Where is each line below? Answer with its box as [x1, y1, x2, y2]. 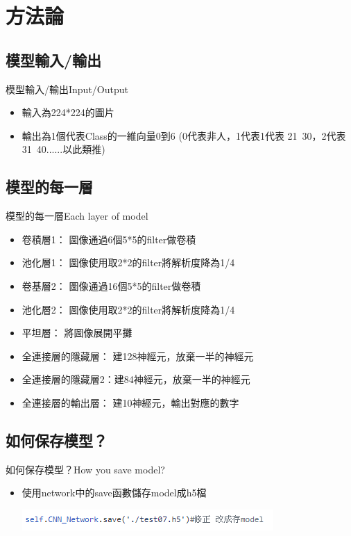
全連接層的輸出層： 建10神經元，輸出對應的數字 [22, 395, 239, 409]
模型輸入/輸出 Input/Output [6, 81, 128, 96]
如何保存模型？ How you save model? [6, 462, 165, 476]
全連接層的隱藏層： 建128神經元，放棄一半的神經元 [22, 348, 254, 363]
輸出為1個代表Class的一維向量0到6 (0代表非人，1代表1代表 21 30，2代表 [22, 128, 346, 143]
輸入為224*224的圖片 [22, 105, 114, 120]
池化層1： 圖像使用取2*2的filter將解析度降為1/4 [22, 255, 235, 270]
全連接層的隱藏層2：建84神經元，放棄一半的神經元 [22, 372, 250, 387]
